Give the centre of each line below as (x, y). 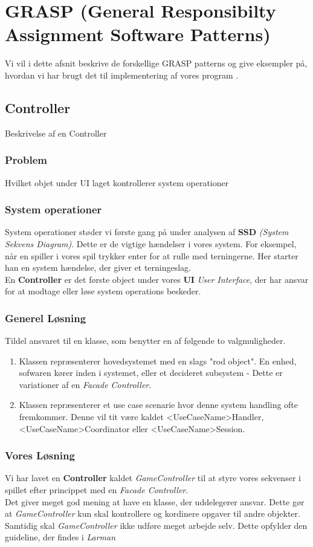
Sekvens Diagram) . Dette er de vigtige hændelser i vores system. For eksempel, (151, 243)
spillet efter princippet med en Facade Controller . (97, 490)
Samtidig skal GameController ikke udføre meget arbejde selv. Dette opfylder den (156, 525)
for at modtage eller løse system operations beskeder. (103, 291)
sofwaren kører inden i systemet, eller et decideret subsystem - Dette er (151, 373)
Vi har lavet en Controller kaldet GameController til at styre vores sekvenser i (153, 478)
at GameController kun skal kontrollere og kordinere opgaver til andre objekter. (153, 513)
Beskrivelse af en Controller (56, 133)
